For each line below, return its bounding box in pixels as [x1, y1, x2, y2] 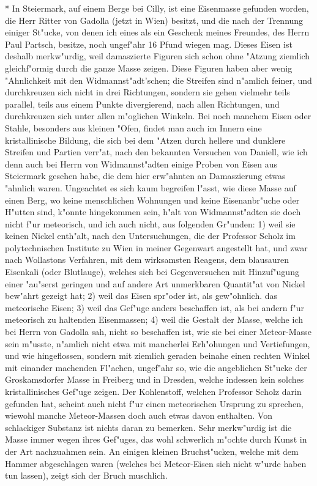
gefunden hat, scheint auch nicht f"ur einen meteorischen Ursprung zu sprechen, [5, 397, 304, 410]
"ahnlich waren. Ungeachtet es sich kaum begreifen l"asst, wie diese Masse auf [5, 181, 296, 194]
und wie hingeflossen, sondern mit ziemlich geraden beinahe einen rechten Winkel [5, 349, 310, 362]
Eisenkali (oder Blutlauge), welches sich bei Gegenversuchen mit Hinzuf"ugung [5, 265, 299, 278]
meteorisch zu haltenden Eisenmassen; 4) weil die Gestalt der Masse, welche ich [5, 313, 303, 326]
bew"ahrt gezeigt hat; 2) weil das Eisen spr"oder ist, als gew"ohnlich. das [5, 289, 278, 302]
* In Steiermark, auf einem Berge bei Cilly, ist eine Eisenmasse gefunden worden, [5, 2, 309, 14]
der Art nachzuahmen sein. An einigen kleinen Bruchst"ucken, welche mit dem [5, 444, 299, 457]
